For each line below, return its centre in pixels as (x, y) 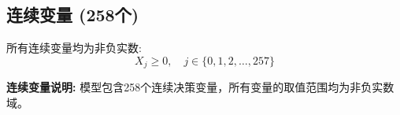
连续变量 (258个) (73, 15)
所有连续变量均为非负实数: (74, 48)
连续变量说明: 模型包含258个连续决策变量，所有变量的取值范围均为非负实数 (200, 87)
